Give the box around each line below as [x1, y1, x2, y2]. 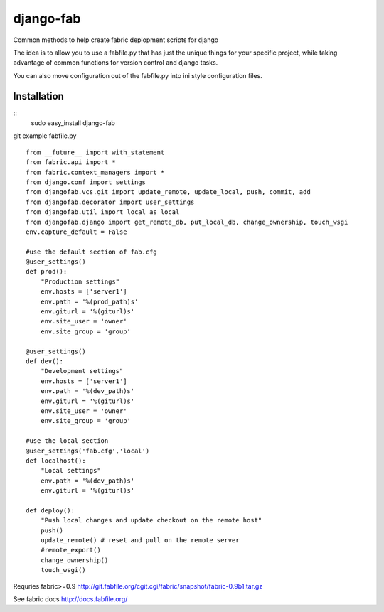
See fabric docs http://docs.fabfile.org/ [13, 594, 128, 603]
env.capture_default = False [26, 227, 127, 236]
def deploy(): [26, 506, 75, 515]
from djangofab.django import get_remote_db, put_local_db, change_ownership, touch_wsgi [26, 218, 348, 226]
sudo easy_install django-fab [31, 119, 115, 127]
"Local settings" [40, 466, 101, 475]
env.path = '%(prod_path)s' [40, 297, 139, 306]
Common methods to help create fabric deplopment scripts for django [13, 36, 219, 44]
